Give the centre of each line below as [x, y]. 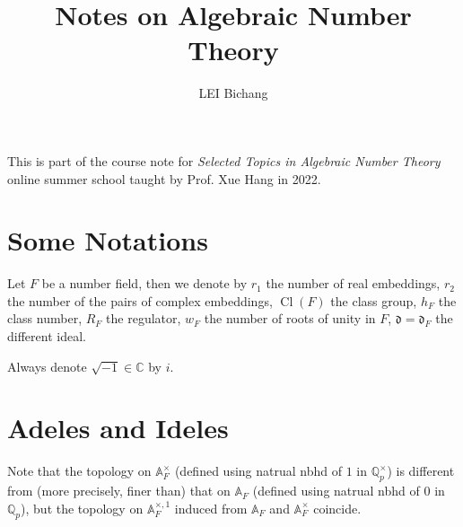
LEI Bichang [233, 93]
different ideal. [47, 336]
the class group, [374, 300]
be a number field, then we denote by [144, 283]
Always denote [47, 366]
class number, [45, 318]
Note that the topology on [79, 471]
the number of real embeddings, [353, 283]
